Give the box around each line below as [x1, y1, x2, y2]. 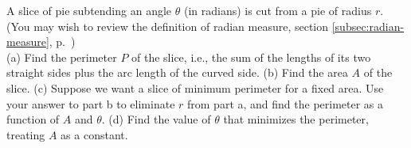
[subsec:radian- [331, 17, 405, 34]
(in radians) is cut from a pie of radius [183, 2, 372, 18]
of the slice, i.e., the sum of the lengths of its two [131, 48, 371, 65]
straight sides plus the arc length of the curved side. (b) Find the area [6, 64, 348, 81]
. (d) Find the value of [101, 111, 211, 127]
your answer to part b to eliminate [6, 95, 175, 112]
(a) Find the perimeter [6, 48, 117, 65]
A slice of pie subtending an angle [6, 2, 172, 18]
